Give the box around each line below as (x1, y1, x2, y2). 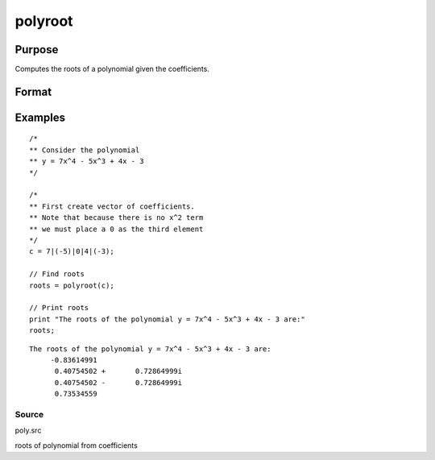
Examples (14, 110, 66, 124)
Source (14, 408, 44, 420)
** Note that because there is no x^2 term (29, 213, 204, 222)
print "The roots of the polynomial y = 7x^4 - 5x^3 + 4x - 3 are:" (29, 314, 305, 324)
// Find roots (29, 270, 85, 279)
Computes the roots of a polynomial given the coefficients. (14, 64, 209, 74)
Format (14, 85, 52, 98)
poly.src (14, 425, 42, 435)
